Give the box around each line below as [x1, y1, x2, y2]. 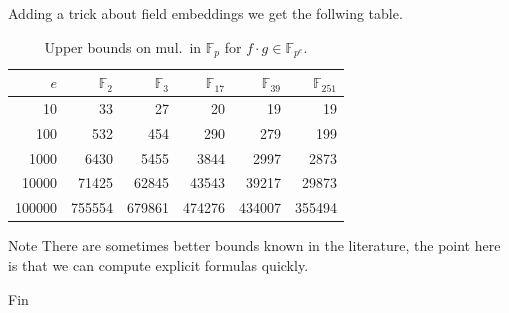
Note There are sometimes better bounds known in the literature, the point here [8, 235, 501, 256]
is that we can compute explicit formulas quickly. [8, 254, 309, 275]
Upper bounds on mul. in [44, 36, 202, 57]
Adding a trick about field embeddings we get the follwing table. [8, 3, 403, 23]
